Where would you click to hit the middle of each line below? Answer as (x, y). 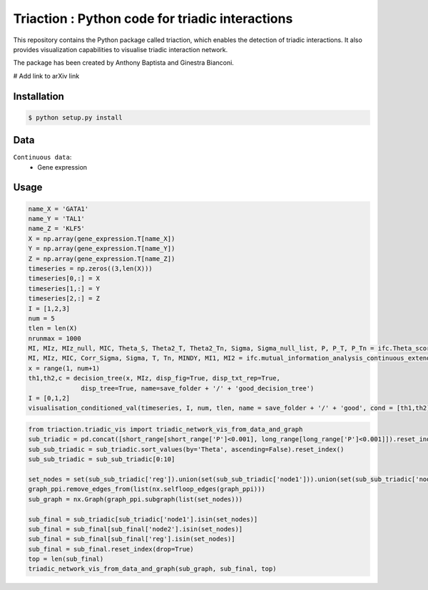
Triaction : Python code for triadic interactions (153, 19)
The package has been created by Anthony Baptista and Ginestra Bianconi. (124, 63)
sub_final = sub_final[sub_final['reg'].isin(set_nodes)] (132, 539)
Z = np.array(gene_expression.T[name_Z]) (102, 259)
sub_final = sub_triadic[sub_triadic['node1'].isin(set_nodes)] (143, 519)
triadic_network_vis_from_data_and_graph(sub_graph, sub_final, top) (152, 569)
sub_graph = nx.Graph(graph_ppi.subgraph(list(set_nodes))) (136, 499)
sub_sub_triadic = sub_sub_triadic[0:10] (102, 459)
